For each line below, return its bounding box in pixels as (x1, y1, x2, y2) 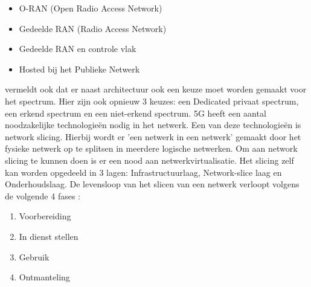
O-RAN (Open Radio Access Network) (19, 2, 162, 14)
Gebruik (19, 250, 50, 263)
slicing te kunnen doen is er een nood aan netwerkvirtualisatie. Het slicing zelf (5, 153, 294, 166)
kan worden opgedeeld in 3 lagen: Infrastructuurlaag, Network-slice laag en (5, 166, 282, 178)
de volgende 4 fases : (5, 189, 80, 202)
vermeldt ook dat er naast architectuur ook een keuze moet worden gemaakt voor (5, 83, 307, 95)
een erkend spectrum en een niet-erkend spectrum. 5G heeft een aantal (5, 106, 266, 119)
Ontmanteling (19, 271, 70, 283)
